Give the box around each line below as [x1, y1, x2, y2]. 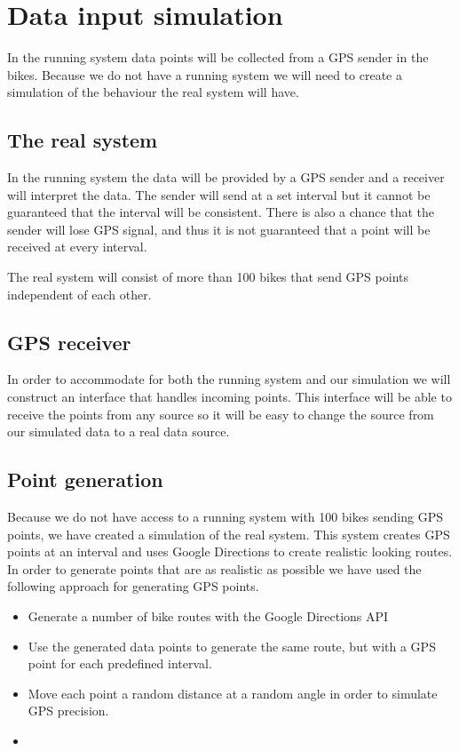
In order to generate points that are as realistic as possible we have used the [7, 559, 422, 578]
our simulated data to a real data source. [7, 422, 230, 441]
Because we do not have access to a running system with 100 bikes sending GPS [7, 507, 443, 526]
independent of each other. [7, 284, 152, 303]
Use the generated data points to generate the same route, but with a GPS [28, 636, 436, 655]
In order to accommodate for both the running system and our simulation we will [7, 370, 451, 388]
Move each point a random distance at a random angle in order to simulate [28, 683, 438, 702]
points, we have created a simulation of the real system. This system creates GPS [7, 524, 450, 543]
